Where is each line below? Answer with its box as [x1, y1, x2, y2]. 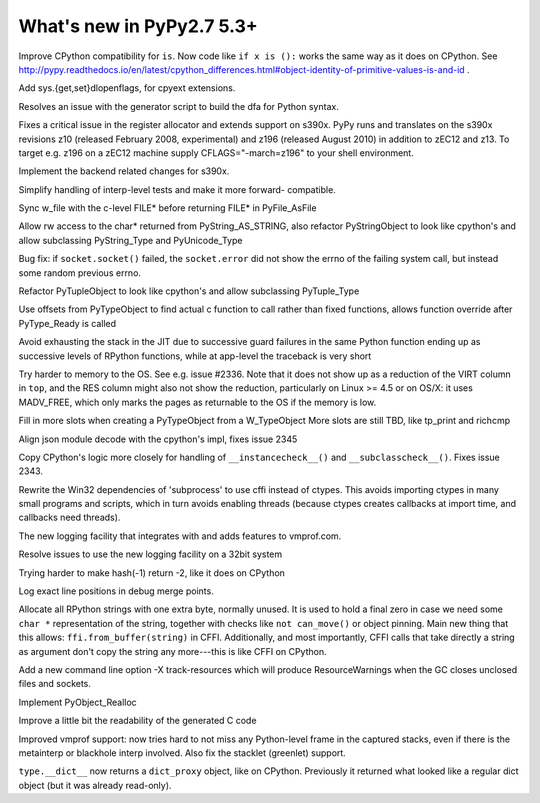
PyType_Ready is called [18, 317, 117, 329]
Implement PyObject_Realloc [18, 696, 137, 708]
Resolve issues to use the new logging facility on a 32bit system [18, 548, 283, 560]
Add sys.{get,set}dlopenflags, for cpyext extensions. [18, 82, 236, 94]
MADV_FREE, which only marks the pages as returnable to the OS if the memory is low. [18, 396, 377, 408]
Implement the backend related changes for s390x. [18, 165, 230, 177]
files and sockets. [18, 678, 92, 690]
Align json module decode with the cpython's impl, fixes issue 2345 [18, 433, 298, 445]
